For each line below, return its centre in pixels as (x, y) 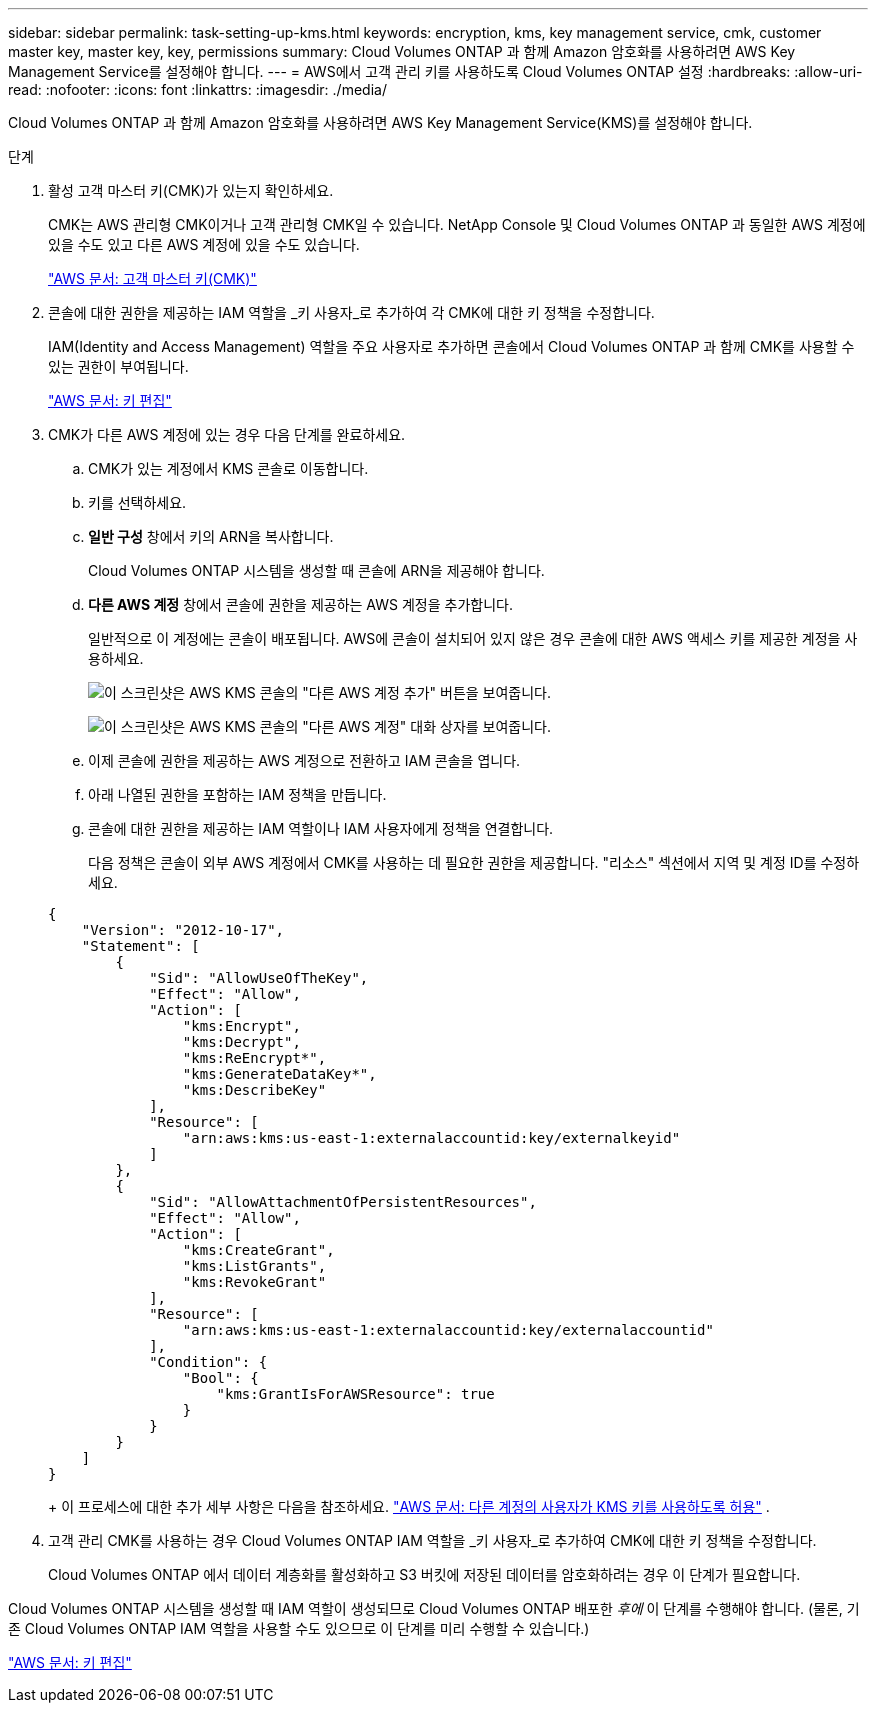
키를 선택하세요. (137, 502)
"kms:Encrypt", (241, 1026)
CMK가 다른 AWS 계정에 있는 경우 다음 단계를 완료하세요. (227, 434)
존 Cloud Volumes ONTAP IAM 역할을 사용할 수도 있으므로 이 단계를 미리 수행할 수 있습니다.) (299, 1628)
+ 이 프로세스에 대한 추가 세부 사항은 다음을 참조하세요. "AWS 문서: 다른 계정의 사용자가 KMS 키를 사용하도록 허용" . (409, 1506)
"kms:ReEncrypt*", (254, 1058)
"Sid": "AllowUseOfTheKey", (259, 978)
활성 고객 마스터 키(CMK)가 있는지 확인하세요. (191, 190)
